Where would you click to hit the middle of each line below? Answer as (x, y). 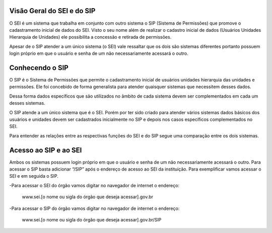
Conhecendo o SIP (39, 68)
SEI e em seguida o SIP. (34, 176)
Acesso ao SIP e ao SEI (46, 150)
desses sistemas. (27, 103)
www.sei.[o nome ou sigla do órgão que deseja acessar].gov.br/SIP (92, 219)
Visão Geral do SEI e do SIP (52, 11)
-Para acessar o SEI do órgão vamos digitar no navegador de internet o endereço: (94, 185)
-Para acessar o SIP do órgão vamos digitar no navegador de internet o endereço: (94, 208)
